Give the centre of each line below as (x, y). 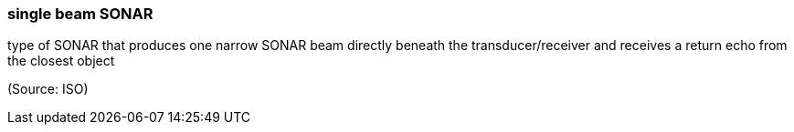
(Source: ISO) (48, 89)
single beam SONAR (80, 14)
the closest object (61, 61)
